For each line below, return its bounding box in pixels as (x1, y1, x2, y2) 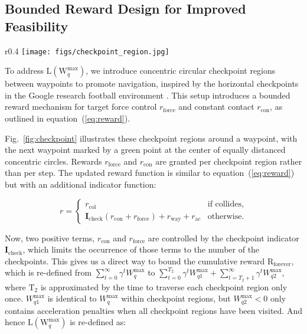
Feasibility (5, 17, 68, 35)
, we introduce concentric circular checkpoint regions (86, 64, 276, 77)
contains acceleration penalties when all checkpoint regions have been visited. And (5, 304, 302, 316)
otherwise (207, 212, 242, 221)
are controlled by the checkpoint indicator (148, 231, 299, 244)
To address (5, 64, 44, 77)
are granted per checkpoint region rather (155, 155, 302, 167)
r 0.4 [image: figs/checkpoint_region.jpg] (5, 44, 169, 57)
